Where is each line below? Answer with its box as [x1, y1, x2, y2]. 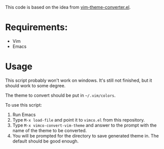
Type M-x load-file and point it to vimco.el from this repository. [12, 117, 145, 123]
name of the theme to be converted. [12, 127, 87, 134]
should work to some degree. [5, 82, 66, 89]
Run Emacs [12, 112, 36, 118]
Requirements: [5, 22, 68, 33]
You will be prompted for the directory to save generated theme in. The [12, 133, 159, 139]
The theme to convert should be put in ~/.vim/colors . [5, 92, 116, 98]
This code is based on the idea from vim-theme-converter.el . [5, 4, 131, 10]
